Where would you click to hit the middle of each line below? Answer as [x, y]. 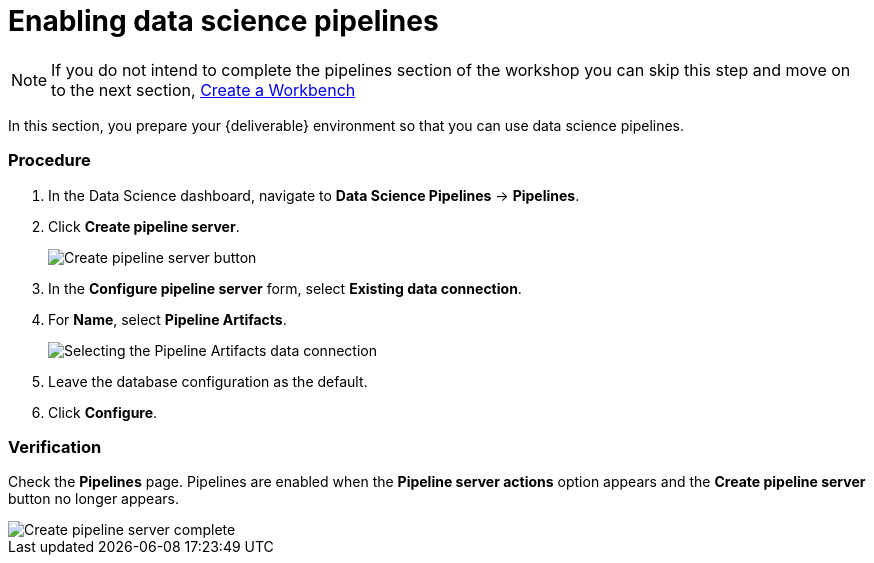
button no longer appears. [93, 499]
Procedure [49, 160]
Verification [55, 446]
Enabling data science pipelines [223, 21]
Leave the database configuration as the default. [208, 381]
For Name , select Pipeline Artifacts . [167, 319]
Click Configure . [103, 412]
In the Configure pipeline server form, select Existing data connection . [285, 288]
